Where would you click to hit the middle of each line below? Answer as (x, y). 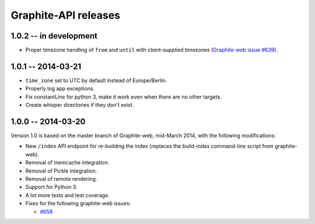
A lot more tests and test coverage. (68, 195)
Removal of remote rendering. (61, 179)
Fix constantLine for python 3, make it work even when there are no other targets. (123, 97)
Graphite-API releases (66, 15)
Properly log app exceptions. (60, 89)
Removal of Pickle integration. (61, 171)
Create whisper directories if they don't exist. (80, 105)
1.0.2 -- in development (54, 36)
